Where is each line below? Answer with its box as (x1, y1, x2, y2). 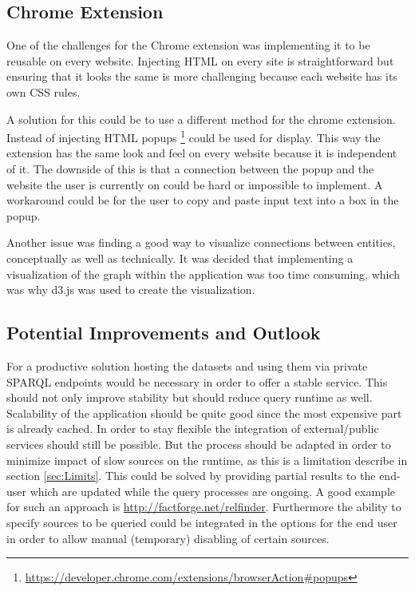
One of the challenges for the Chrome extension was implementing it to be (6, 37, 370, 54)
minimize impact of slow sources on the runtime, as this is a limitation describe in (6, 451, 408, 468)
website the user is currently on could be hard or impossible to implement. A (6, 176, 383, 192)
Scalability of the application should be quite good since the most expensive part (6, 404, 402, 421)
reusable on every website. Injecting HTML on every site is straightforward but (6, 52, 394, 69)
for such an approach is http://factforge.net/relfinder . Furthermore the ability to (6, 498, 401, 515)
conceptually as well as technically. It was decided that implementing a (6, 249, 354, 266)
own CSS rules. (6, 83, 81, 100)
